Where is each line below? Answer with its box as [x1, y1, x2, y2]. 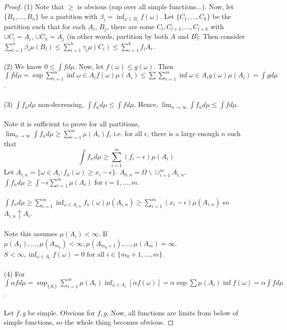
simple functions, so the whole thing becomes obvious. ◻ [4, 317, 174, 327]
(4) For [4, 268, 25, 278]
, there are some [106, 21, 155, 31]
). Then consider [196, 31, 245, 41]
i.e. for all [113, 128, 142, 138]
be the [212, 11, 232, 21]
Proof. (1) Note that [4, 1, 64, 11]
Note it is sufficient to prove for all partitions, [4, 119, 140, 129]
